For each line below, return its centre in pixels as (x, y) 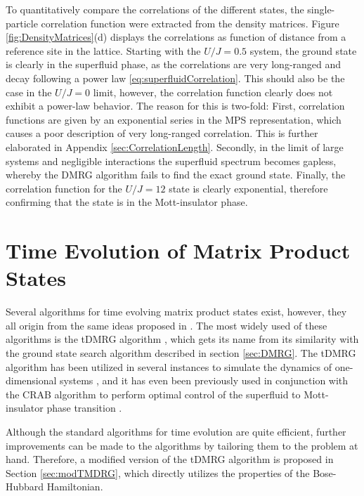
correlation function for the (64, 188)
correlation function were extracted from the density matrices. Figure (190, 23)
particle (22, 23)
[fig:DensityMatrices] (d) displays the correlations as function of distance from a (176, 37)
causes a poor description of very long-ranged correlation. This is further (162, 133)
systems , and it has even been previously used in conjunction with (204, 380)
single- (321, 9)
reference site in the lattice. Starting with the (103, 50)
